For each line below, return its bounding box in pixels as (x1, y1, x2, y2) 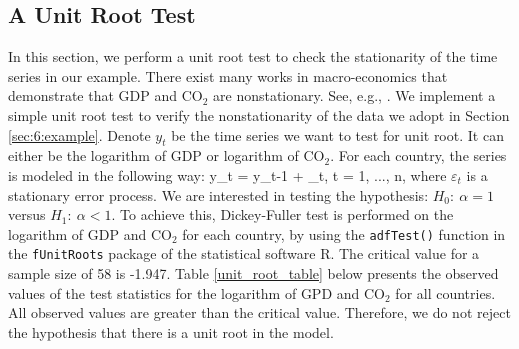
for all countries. (395, 282, 496, 303)
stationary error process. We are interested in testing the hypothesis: (8, 184, 429, 205)
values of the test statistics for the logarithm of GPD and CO (8, 282, 385, 303)
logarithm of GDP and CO (8, 223, 172, 244)
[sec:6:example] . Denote (8, 124, 151, 145)
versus (8, 204, 46, 225)
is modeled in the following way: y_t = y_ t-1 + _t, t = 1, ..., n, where (8, 164, 447, 185)
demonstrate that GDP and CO (8, 85, 203, 106)
